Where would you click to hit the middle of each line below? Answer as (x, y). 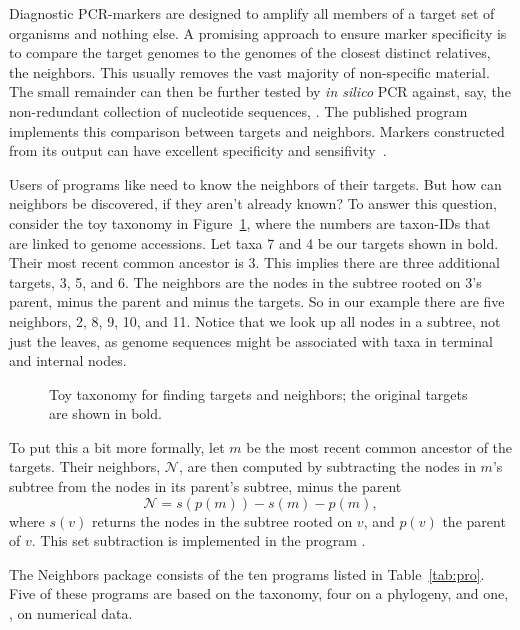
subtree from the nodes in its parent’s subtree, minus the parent (205, 486)
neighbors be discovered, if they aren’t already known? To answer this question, (253, 203)
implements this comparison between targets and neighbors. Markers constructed (257, 130)
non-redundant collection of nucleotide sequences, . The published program (238, 110)
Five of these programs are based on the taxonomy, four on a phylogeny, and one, (259, 593)
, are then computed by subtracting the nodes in (327, 466)
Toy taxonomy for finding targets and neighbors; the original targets (258, 393)
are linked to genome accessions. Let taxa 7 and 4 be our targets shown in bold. (254, 242)
